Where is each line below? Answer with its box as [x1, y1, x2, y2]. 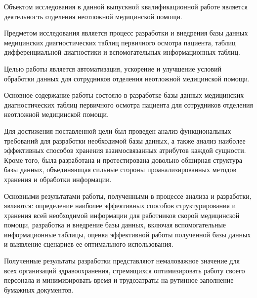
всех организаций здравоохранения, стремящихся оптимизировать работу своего [4, 265, 245, 275]
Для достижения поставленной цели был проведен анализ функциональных [4, 125, 231, 136]
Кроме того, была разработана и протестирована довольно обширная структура [4, 154, 243, 165]
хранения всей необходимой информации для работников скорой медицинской [4, 210, 240, 220]
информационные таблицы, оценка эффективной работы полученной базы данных [4, 229, 251, 239]
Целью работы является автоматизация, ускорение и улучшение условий [4, 63, 221, 74]
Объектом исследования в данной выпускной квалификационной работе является [4, 1, 248, 11]
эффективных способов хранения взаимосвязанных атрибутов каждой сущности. [4, 145, 246, 155]
